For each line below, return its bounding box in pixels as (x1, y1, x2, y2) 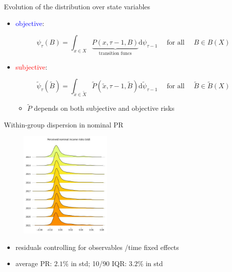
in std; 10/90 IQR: (71, 258, 127, 269)
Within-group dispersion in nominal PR (4, 119, 124, 129)
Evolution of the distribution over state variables (4, 1, 151, 11)
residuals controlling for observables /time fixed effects (15, 242, 179, 252)
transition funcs (99, 51, 132, 56)
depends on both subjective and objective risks (34, 103, 175, 113)
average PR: (15, 258, 52, 269)
